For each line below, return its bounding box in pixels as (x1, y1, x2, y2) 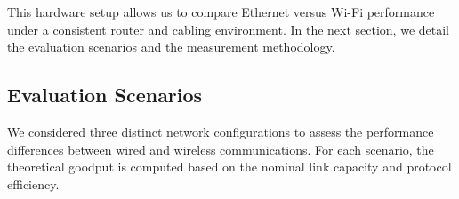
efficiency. (7, 174, 60, 193)
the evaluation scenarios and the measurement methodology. (7, 37, 335, 56)
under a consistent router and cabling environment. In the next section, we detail (7, 20, 449, 38)
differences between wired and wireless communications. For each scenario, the (7, 139, 434, 158)
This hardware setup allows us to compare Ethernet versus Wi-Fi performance (7, 3, 435, 20)
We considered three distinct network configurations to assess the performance (7, 122, 434, 140)
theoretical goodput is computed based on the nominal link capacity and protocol (7, 157, 452, 176)
